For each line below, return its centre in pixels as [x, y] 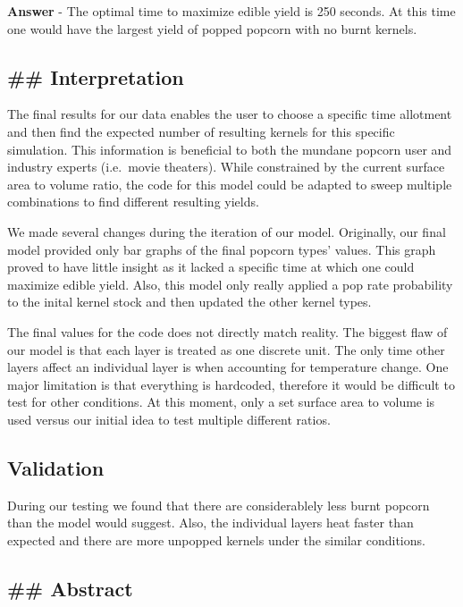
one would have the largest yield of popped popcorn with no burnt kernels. [212, 28]
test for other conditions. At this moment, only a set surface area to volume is [221, 402]
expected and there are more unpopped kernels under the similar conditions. [216, 540]
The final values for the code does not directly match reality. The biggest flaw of [227, 331]
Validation [56, 467]
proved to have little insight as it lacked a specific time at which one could [211, 267]
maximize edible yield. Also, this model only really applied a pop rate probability [230, 284]
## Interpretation [96, 76]
